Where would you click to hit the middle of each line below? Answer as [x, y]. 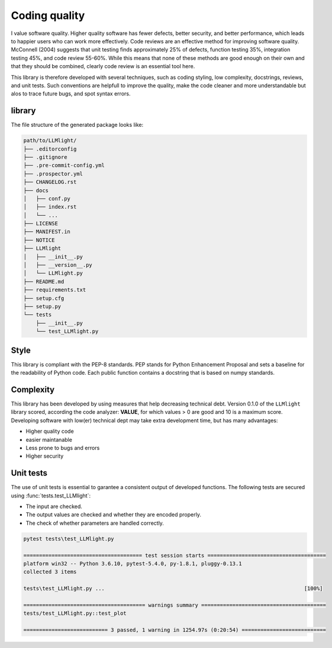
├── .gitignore [45, 157]
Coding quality [48, 15]
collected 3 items [50, 572]
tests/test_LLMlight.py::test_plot [75, 613]
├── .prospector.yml [53, 174]
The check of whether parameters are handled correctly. [95, 523]
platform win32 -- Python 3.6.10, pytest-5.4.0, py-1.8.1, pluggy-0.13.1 [133, 564]
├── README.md [44, 281]
